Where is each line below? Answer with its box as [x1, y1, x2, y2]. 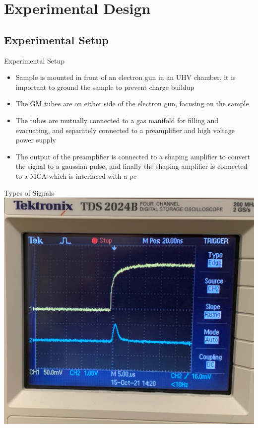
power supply [15, 135, 56, 145]
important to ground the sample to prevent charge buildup [15, 81, 194, 92]
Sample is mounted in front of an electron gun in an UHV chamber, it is [15, 72, 236, 82]
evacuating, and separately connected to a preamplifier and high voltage [15, 125, 235, 135]
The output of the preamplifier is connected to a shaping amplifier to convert [15, 151, 251, 161]
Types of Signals [4, 187, 54, 198]
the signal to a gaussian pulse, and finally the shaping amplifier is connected [15, 161, 248, 171]
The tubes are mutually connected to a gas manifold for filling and [15, 115, 218, 125]
